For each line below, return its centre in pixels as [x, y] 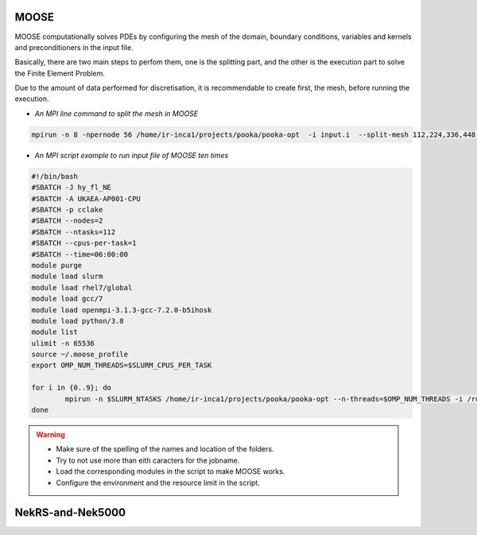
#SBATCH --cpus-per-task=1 [84, 243]
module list [55, 332]
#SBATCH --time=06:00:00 [80, 254]
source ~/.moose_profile [80, 355]
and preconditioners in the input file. [74, 47]
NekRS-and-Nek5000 [70, 513]
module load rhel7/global [82, 287]
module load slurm [67, 277]
